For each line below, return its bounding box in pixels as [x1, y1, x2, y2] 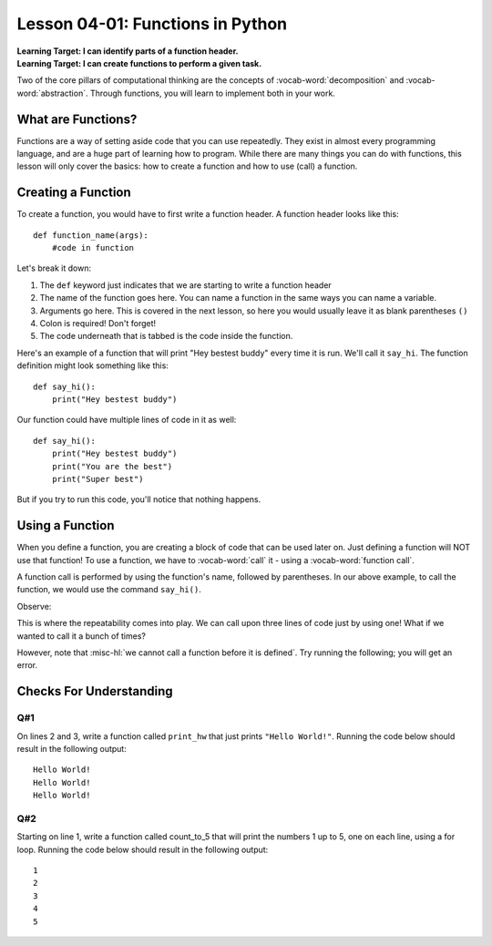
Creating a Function [16, 185, 131, 201]
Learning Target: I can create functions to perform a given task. [16, 57, 262, 68]
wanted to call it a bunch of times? [16, 630, 146, 642]
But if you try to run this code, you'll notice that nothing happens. [16, 494, 261, 505]
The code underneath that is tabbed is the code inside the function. [39, 331, 293, 342]
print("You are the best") [51, 461, 173, 471]
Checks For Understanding [16, 684, 173, 699]
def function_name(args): [33, 230, 149, 241]
